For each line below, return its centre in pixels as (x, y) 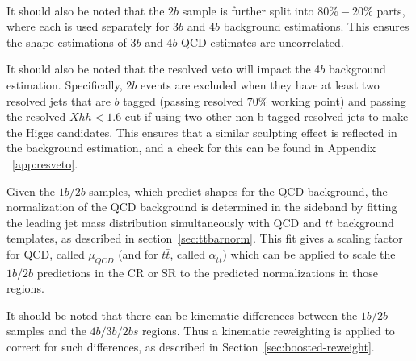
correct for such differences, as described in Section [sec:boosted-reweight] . (191, 347)
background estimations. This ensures (316, 26)
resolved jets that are (59, 100)
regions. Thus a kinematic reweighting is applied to (268, 331)
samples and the (46, 331)
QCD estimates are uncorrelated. (263, 41)
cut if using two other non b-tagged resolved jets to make (267, 116)
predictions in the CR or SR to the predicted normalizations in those (208, 272)
